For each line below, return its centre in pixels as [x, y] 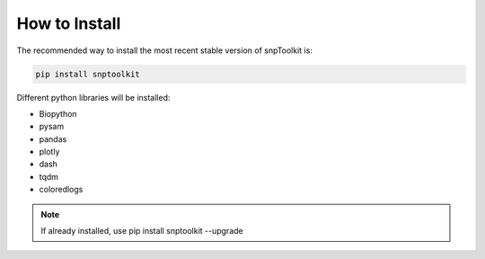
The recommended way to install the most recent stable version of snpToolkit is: [165, 50]
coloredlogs [61, 190]
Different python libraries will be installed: [93, 97]
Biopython [58, 113]
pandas [53, 138]
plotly [49, 152]
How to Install [69, 23]
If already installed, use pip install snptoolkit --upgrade [142, 231]
